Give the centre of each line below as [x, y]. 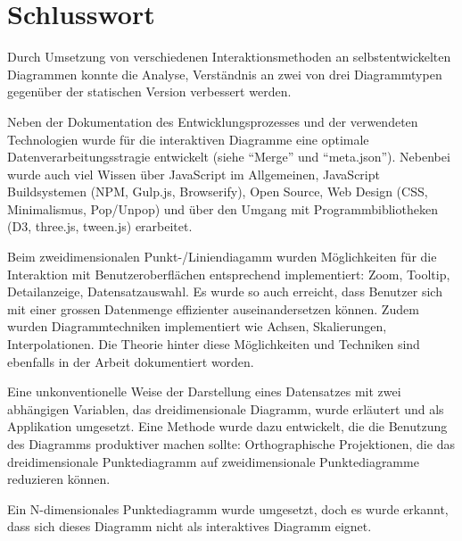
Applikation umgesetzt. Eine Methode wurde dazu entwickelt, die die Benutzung [227, 426]
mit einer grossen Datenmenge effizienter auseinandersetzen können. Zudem [213, 308]
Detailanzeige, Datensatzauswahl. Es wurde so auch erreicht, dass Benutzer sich [225, 291]
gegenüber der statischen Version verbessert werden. [149, 92]
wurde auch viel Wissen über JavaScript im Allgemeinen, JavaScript [194, 174]
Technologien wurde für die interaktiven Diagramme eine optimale [188, 139]
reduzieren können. [59, 479]
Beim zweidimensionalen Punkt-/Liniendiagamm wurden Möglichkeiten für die [222, 257]
